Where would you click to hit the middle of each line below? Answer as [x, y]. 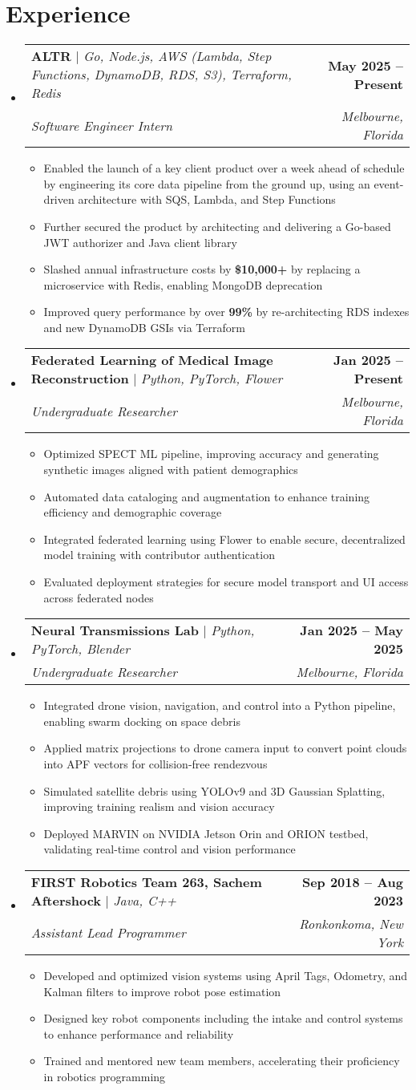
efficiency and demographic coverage [133, 512]
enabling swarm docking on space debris [142, 721]
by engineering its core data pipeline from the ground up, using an [207, 183]
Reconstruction [80, 379]
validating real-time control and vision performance [170, 849]
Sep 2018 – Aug [352, 881]
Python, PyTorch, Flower [212, 379]
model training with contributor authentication [159, 555]
